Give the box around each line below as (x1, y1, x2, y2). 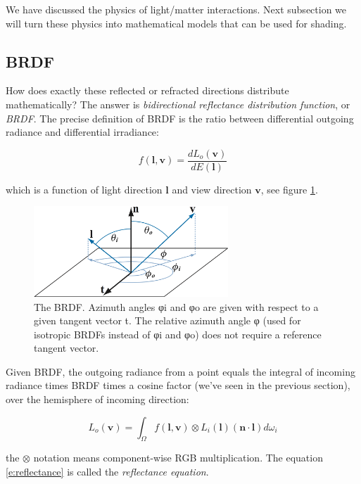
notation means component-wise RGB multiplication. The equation (33, 450, 323, 465)
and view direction (172, 181, 252, 196)
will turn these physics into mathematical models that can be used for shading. (6, 15, 347, 30)
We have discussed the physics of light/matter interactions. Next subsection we (6, 2, 347, 16)
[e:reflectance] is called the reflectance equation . (6, 464, 209, 479)
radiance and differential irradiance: (6, 125, 159, 139)
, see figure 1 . (260, 181, 318, 196)
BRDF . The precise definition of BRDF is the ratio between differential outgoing (6, 110, 354, 125)
